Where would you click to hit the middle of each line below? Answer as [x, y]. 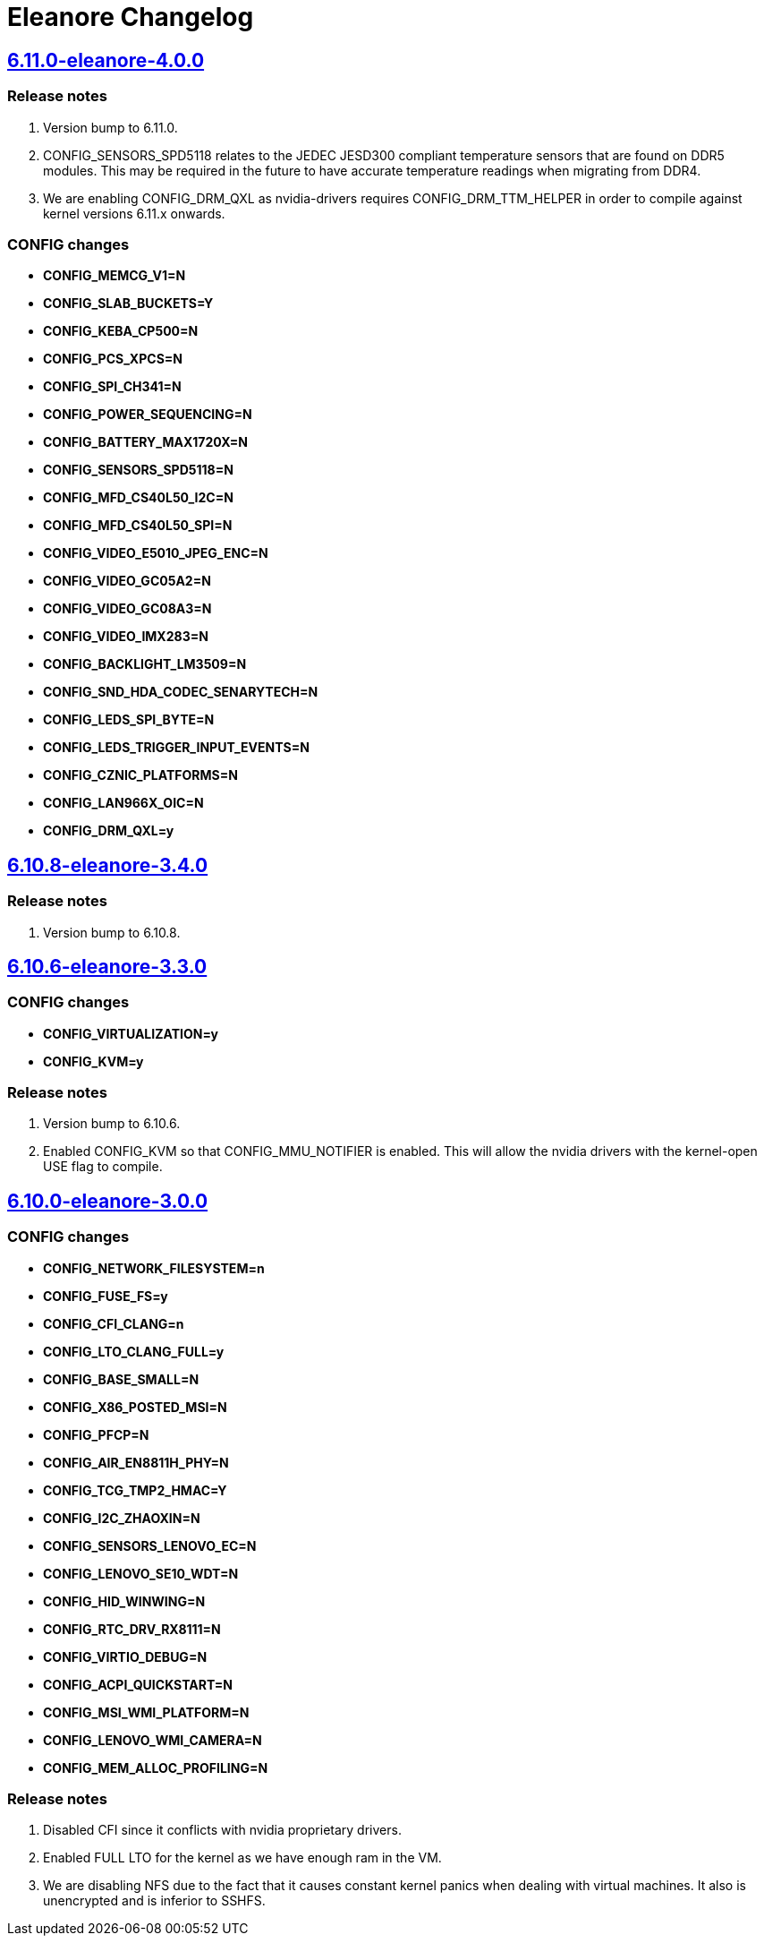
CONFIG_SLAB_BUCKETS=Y [128, 304]
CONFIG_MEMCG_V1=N [115, 276]
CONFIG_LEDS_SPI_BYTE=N [129, 720]
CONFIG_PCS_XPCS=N [113, 359]
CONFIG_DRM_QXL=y [109, 831]
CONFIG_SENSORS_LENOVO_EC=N [150, 1545]
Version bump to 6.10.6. [112, 1124]
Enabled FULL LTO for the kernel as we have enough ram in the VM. [242, 1858]
